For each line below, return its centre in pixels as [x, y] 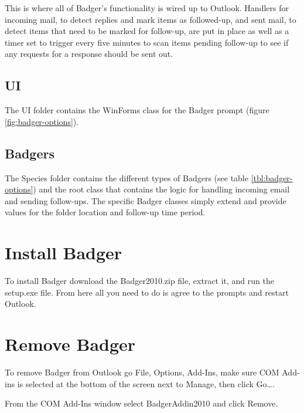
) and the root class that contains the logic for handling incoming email [161, 189]
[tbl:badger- [272, 177]
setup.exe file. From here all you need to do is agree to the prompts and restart [147, 292]
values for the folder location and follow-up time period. [105, 212]
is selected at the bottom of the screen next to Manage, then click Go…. [146, 383]
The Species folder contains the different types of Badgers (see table [127, 177]
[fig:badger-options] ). [42, 121]
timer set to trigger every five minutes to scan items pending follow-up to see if [147, 42]
